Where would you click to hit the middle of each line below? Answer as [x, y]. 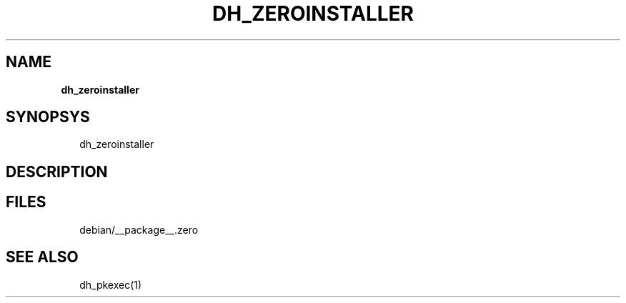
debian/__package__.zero [139, 229]
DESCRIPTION [57, 172]
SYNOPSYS [48, 117]
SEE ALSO [42, 257]
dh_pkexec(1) [111, 284]
